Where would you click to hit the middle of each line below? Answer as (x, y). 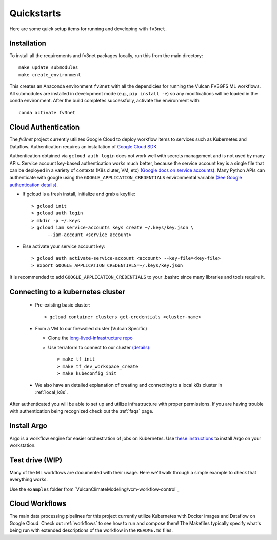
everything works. (29, 480)
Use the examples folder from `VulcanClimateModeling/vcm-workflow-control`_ (94, 489)
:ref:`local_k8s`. (52, 392)
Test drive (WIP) (36, 460)
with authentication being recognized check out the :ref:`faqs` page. (82, 411)
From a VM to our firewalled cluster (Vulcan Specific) (91, 329)
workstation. (23, 445)
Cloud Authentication (45, 127)
